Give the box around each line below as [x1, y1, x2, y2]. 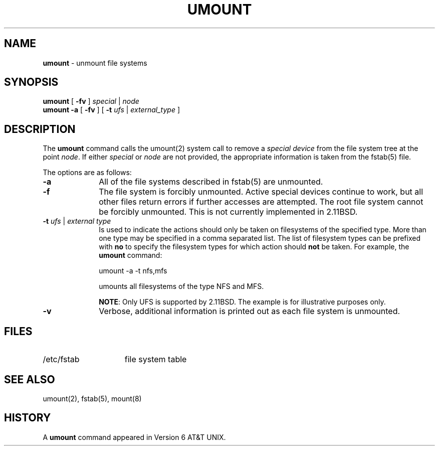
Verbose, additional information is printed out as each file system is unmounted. [99, 306, 400, 317]
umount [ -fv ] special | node [43, 97, 139, 106]
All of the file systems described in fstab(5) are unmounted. [99, 177, 323, 187]
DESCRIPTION [4, 122, 76, 135]
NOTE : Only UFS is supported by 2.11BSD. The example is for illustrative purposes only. [99, 297, 386, 307]
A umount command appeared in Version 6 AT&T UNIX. [43, 432, 226, 441]
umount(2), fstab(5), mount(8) [43, 394, 142, 403]
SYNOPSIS [4, 76, 59, 89]
